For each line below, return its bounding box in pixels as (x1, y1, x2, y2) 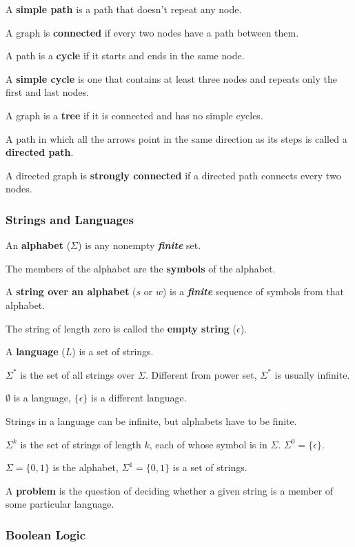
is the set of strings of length (20, 437, 141, 451)
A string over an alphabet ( (6, 284, 136, 299)
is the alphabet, (52, 460, 119, 475)
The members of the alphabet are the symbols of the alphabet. (6, 261, 276, 275)
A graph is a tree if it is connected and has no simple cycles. (6, 108, 263, 122)
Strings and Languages (6, 210, 134, 228)
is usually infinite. (274, 367, 350, 381)
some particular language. (6, 497, 114, 511)
